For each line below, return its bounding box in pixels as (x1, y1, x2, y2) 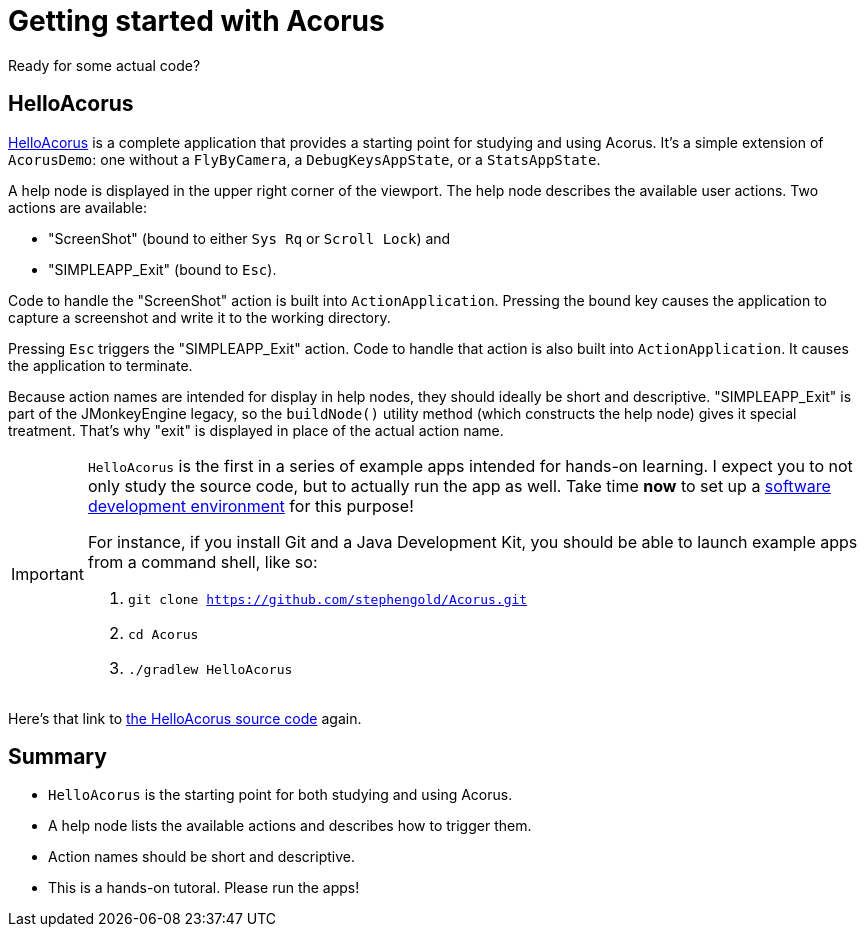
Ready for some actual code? (8, 56, 201, 74)
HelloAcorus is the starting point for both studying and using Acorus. (48, 786, 513, 804)
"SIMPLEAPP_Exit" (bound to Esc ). (48, 260, 277, 278)
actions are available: (8, 198, 147, 216)
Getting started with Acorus (8, 4, 385, 38)
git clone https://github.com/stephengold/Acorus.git (127, 591, 528, 607)
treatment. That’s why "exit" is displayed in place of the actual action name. (8, 421, 504, 439)
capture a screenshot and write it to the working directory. (8, 308, 391, 326)
